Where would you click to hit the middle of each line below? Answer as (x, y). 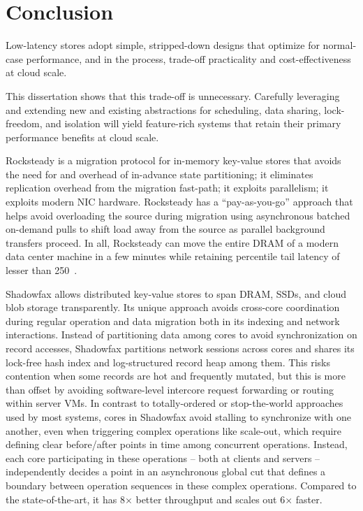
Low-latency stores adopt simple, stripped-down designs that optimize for (163, 45)
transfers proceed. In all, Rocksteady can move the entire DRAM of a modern (172, 242)
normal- (340, 45)
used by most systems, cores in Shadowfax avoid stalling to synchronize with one (178, 416)
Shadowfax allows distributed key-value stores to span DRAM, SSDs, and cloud (176, 293)
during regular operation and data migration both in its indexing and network (173, 321)
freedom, (24, 123)
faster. (309, 499)
